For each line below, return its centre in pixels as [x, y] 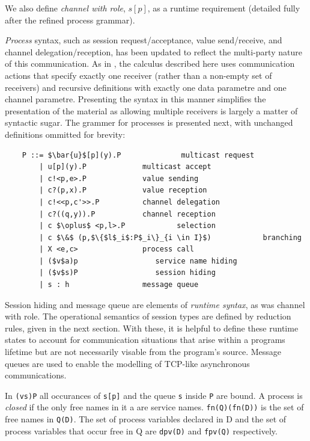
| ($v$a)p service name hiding [138, 261]
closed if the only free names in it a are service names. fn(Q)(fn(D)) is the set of [154, 407]
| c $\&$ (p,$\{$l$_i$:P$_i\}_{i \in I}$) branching [170, 237]
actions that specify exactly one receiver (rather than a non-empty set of [138, 75]
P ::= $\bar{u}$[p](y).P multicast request [138, 155]
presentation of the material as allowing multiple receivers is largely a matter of [151, 110]
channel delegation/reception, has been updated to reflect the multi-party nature [153, 51]
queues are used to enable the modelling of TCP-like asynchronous [127, 363]
